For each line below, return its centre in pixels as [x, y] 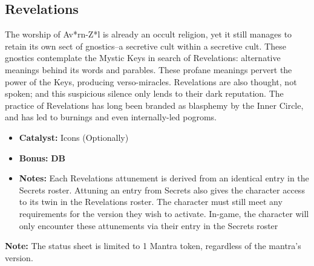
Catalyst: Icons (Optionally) [74, 137]
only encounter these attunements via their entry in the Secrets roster [149, 225]
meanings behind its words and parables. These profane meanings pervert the [149, 69]
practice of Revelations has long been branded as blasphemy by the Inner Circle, [154, 105]
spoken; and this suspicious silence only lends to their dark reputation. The [144, 93]
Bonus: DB [42, 157]
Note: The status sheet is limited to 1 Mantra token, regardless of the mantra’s [153, 246]
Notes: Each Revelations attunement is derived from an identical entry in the [164, 178]
